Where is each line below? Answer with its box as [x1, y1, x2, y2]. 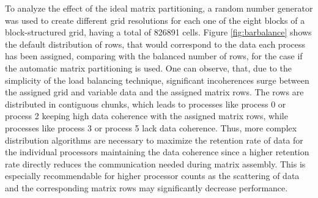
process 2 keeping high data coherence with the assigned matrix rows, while [5, 109, 288, 122]
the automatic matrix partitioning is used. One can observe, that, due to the [5, 61, 292, 74]
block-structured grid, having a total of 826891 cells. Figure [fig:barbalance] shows [5, 26, 312, 38]
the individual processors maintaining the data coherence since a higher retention [5, 145, 309, 158]
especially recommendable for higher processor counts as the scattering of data [5, 169, 300, 182]
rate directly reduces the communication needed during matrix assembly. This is [5, 157, 306, 170]
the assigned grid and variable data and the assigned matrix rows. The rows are [5, 86, 304, 98]
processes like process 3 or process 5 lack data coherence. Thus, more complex [5, 121, 297, 134]
